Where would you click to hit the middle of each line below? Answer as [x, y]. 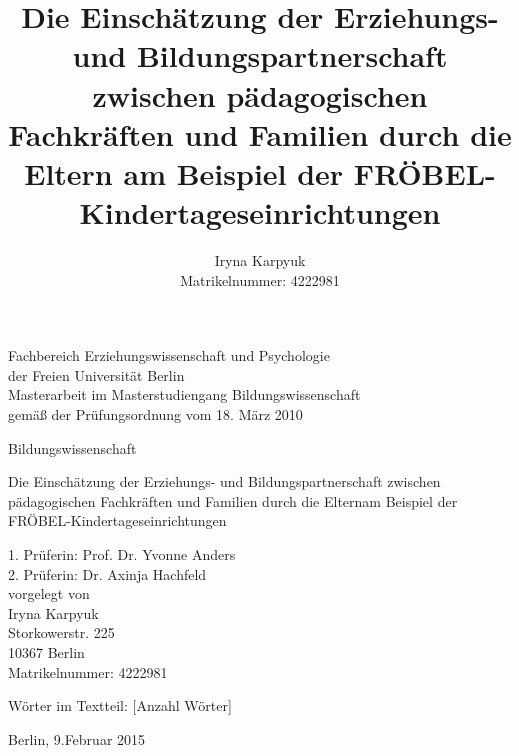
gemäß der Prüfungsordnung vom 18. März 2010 [155, 414]
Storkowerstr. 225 [61, 632]
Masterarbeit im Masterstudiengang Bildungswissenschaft [184, 394]
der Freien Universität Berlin [96, 374]
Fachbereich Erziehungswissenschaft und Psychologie [169, 355]
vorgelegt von [49, 593]
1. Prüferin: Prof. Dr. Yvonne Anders [122, 554]
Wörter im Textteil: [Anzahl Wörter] [120, 705]
